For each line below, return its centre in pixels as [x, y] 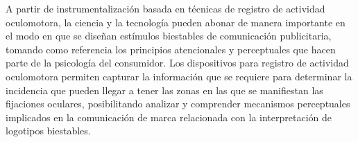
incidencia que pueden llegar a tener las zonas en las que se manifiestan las [164, 90]
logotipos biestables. [48, 131]
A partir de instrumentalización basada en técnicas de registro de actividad [165, 8]
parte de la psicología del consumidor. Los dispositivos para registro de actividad [177, 63]
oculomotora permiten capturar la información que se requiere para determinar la [179, 76]
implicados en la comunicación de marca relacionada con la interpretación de [169, 117]
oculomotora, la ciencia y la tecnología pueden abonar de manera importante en [176, 22]
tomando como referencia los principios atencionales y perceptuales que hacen [171, 49]
